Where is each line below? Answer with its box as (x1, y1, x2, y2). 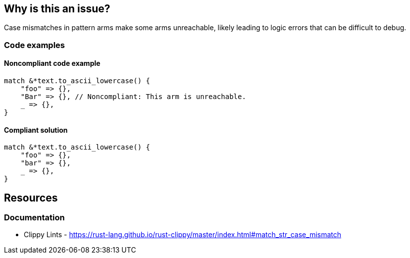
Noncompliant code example (4, 59, 101, 68)
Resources (4, 191, 58, 204)
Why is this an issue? (4, 2, 110, 15)
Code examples (4, 40, 65, 50)
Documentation (4, 212, 65, 223)
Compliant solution (4, 125, 68, 134)
